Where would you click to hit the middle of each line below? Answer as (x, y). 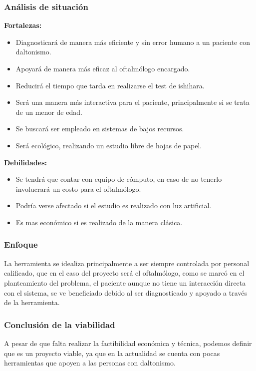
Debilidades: (25, 162)
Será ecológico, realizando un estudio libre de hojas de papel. (109, 145)
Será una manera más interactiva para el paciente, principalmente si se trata (132, 102)
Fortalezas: (23, 25)
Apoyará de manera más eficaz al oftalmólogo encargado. (103, 68)
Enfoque (21, 244)
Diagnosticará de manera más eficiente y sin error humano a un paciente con (133, 42)
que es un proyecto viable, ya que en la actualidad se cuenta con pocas (112, 353)
